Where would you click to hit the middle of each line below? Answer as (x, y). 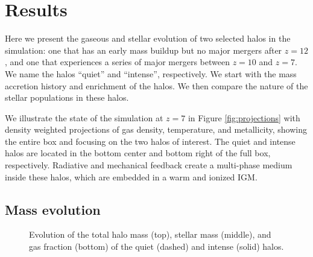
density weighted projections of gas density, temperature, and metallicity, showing (156, 129)
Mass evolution (53, 209)
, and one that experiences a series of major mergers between (118, 62)
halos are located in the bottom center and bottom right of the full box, (138, 153)
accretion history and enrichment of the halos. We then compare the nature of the (156, 85)
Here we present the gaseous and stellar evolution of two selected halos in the (148, 38)
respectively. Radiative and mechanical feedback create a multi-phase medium (149, 165)
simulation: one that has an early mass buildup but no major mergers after (144, 50)
